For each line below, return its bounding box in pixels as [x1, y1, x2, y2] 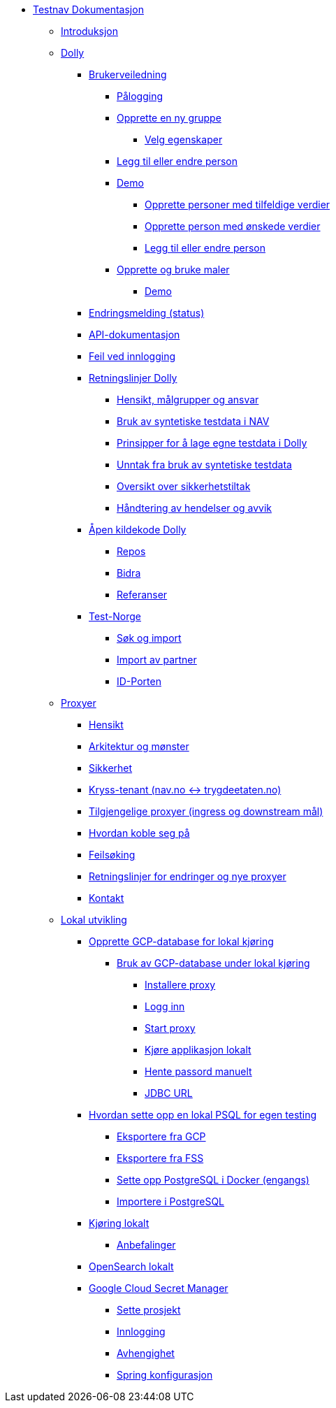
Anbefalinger [117, 1239, 176, 1251]
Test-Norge [89, 610, 141, 622]
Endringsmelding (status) [89, 307, 205, 319]
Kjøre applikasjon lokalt [145, 1044, 251, 1056]
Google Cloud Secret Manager [89, 1282, 228, 1294]
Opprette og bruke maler [117, 264, 230, 275]
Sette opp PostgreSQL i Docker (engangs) [117, 1174, 309, 1186]
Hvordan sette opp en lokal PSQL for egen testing [89, 1109, 317, 1121]
